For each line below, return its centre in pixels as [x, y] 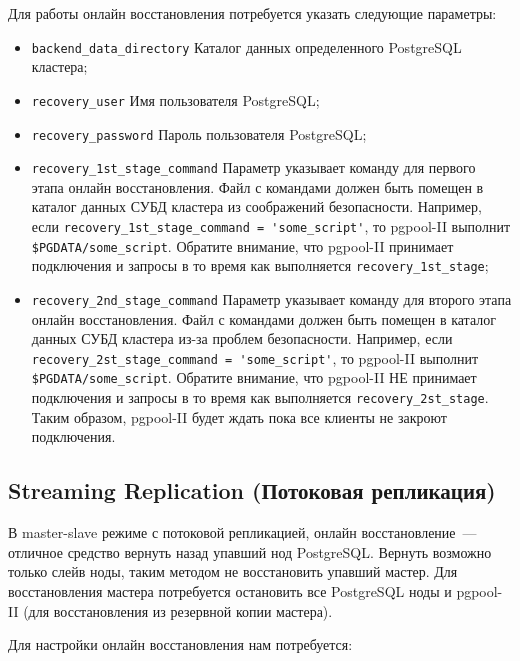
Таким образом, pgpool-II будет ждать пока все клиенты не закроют [239, 416]
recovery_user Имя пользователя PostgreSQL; [175, 99]
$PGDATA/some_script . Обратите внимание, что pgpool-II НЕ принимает [254, 377]
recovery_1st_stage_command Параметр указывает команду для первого [253, 167]
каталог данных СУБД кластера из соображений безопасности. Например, [256, 206]
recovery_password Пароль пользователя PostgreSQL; [199, 133]
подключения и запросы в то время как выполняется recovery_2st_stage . [260, 397]
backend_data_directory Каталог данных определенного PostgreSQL [246, 46]
